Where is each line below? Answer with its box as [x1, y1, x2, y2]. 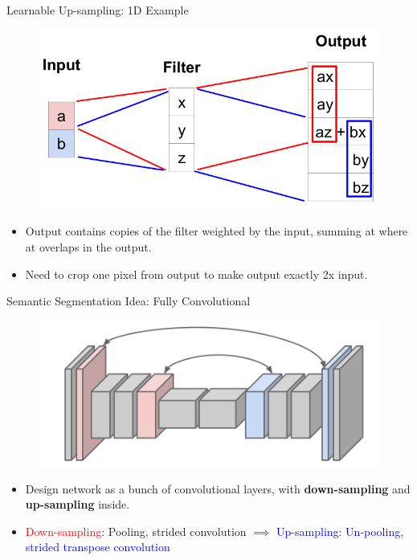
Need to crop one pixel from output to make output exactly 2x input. [25, 265, 368, 282]
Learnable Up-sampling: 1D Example [6, 2, 189, 18]
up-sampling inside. [25, 496, 130, 513]
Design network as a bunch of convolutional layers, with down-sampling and [25, 480, 411, 497]
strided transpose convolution [25, 538, 170, 555]
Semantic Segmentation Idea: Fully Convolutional [6, 292, 251, 309]
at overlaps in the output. [25, 239, 152, 255]
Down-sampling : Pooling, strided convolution [25, 522, 247, 539]
